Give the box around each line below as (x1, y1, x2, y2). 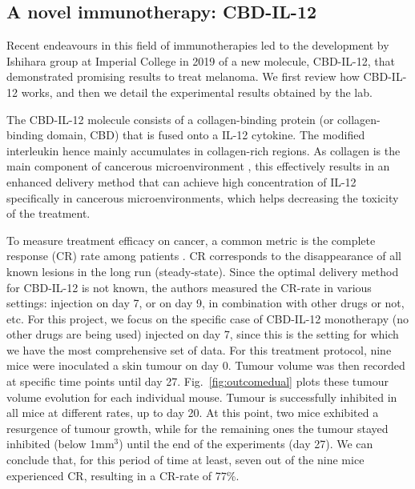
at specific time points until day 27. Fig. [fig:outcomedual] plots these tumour (6, 373, 389, 390)
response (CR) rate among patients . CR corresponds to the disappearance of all (6, 247, 401, 264)
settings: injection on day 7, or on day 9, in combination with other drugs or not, (6, 295, 405, 311)
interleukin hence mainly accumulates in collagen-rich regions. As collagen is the (6, 142, 401, 158)
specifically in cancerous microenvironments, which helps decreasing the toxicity (6, 189, 399, 206)
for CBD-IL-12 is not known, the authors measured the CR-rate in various (6, 279, 372, 295)
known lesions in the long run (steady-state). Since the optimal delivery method (6, 263, 399, 279)
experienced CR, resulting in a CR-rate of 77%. (6, 467, 240, 483)
